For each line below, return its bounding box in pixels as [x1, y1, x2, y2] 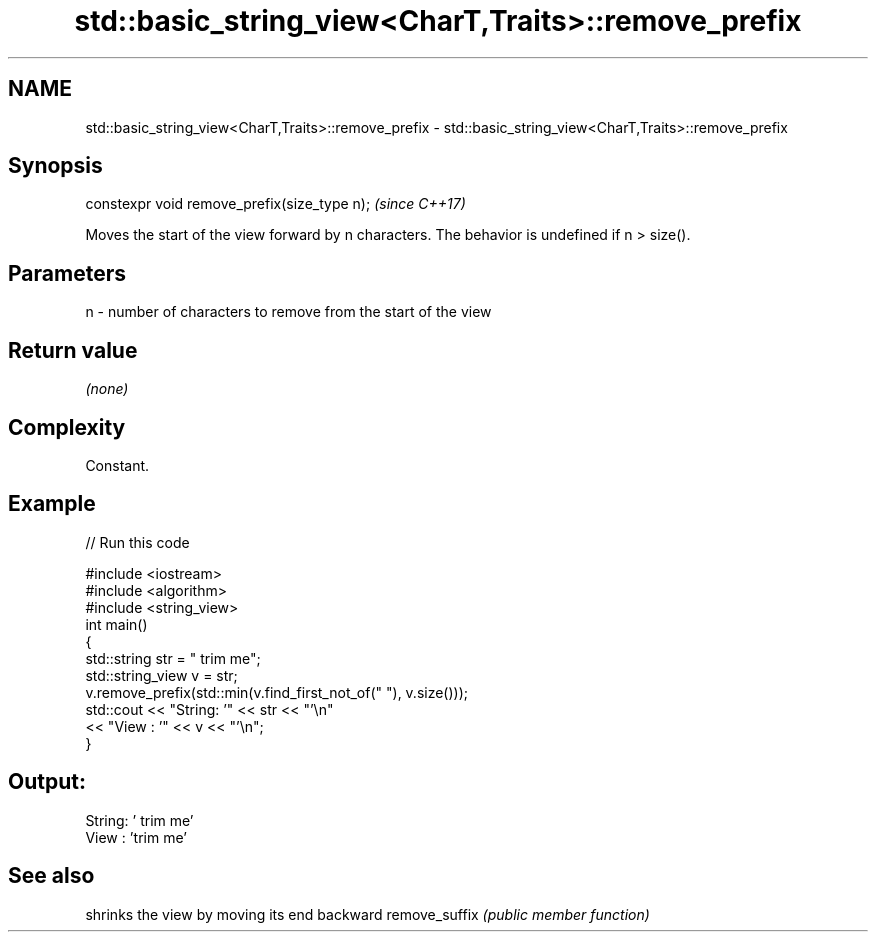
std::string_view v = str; [85, 666, 238, 684]
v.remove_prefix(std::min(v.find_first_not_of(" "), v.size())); [85, 683, 469, 701]
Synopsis [8, 153, 103, 179]
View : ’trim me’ [85, 828, 187, 846]
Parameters [8, 260, 126, 286]
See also [8, 863, 95, 889]
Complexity [8, 414, 126, 440]
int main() [85, 615, 148, 633]
